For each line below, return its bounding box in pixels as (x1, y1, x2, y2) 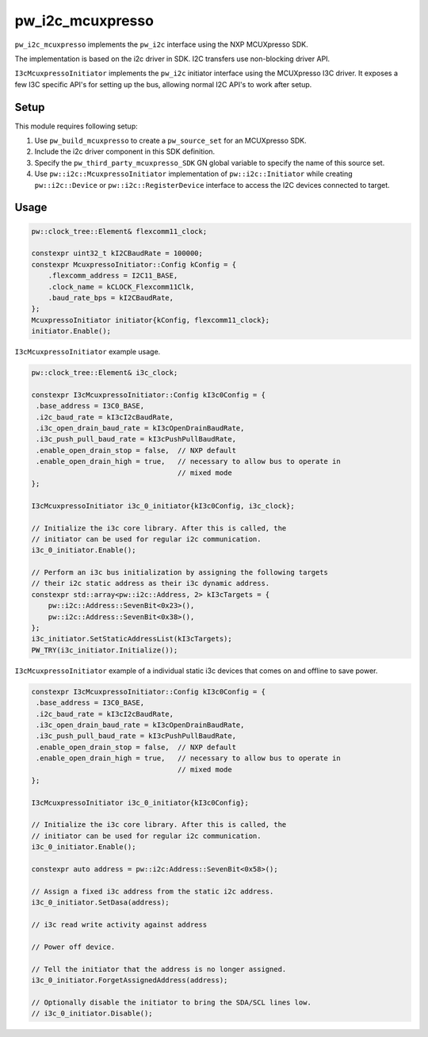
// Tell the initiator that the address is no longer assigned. (31, 964, 287, 974)
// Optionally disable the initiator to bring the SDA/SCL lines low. (31, 997, 312, 1007)
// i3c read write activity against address (31, 920, 208, 929)
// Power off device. (31, 942, 116, 951)
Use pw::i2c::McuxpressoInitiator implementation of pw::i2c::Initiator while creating (34, 169, 353, 178)
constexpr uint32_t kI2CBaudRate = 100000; (31, 249, 204, 258)
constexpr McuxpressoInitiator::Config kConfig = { (31, 260, 237, 269)
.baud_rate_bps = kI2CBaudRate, (48, 293, 174, 302)
